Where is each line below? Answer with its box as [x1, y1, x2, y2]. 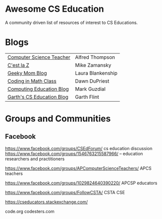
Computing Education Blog [7, 86, 69, 92]
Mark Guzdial [75, 86, 106, 92]
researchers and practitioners [5, 155, 65, 162]
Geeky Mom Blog [7, 69, 47, 76]
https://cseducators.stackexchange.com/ [5, 199, 88, 205]
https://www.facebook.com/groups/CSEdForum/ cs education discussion [5, 145, 153, 151]
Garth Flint [75, 93, 99, 100]
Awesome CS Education [5, 3, 104, 15]
